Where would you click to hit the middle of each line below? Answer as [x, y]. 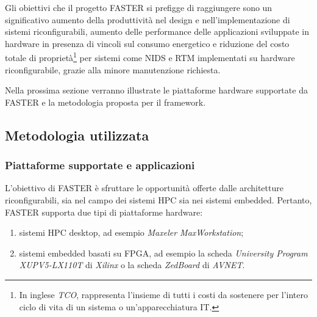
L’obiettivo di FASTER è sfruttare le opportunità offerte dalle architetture [144, 188]
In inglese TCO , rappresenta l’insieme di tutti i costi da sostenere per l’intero [164, 294]
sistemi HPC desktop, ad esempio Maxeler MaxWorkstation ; [131, 232]
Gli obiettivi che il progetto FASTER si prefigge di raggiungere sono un [139, 7]
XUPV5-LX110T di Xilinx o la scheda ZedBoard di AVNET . [132, 265]
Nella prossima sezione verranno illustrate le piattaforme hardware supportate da [156, 90]
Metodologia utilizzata [77, 135]
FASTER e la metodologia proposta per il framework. [105, 102]
